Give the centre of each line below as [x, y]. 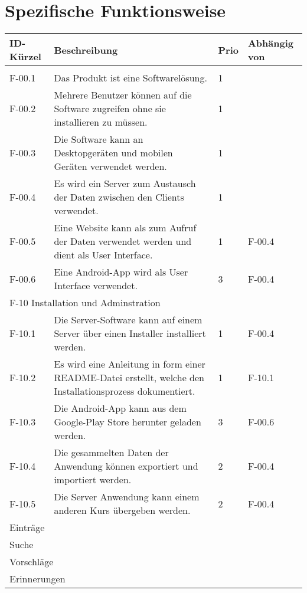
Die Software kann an [99, 139]
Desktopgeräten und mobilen [113, 153]
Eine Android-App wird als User [121, 272]
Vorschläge [32, 562]
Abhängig [270, 43]
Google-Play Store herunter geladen [128, 422]
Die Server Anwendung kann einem [127, 497]
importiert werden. [93, 480]
